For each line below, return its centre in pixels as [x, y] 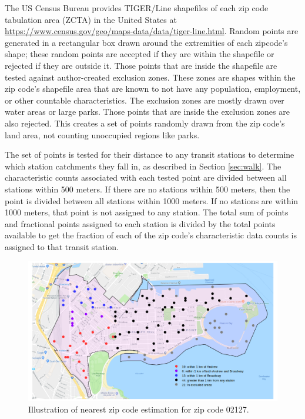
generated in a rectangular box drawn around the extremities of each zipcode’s [146, 42]
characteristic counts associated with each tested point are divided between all [146, 177]
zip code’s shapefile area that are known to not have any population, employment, [153, 89]
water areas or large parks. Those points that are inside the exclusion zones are [147, 112]
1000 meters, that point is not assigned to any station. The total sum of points [147, 212]
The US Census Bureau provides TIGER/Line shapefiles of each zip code [137, 8]
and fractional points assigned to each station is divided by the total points [140, 223]
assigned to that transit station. [62, 246]
